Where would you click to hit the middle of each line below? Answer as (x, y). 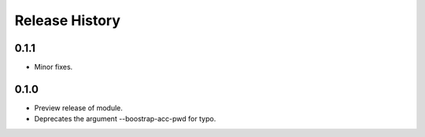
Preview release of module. (79, 108)
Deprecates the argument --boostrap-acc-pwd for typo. (125, 119)
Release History (68, 20)
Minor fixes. (54, 67)
